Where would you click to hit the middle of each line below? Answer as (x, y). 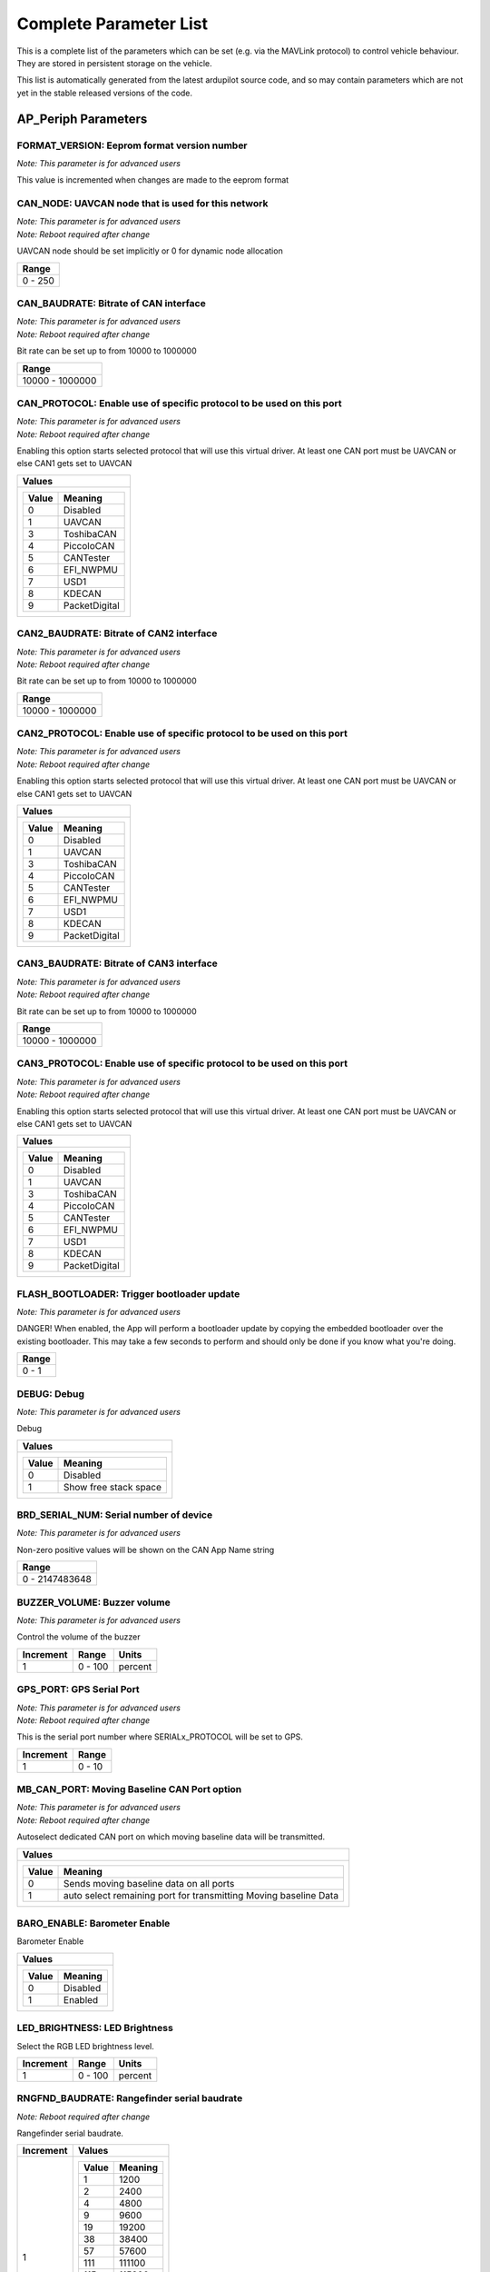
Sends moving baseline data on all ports (149, 1883)
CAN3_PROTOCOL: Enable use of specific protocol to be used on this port (182, 1063)
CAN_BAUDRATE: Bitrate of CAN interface (111, 303)
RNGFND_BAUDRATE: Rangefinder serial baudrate (130, 2098)
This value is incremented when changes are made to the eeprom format (153, 180)
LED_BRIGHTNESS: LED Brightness (95, 2028)
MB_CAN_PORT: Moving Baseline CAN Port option (129, 1789)
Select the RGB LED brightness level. (85, 2046)
